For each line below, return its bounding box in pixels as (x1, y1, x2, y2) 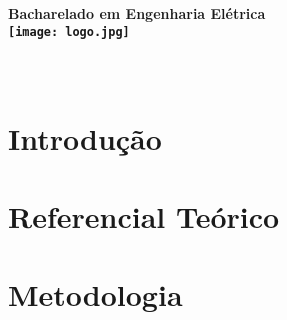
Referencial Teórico (8, 196, 280, 236)
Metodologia (8, 274, 183, 315)
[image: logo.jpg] (8, 24, 130, 39)
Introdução (8, 117, 162, 158)
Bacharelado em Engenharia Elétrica (8, 3, 266, 23)
